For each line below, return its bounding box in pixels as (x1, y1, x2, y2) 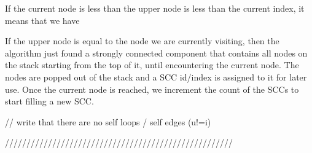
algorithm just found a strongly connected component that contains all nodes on (5, 46, 308, 59)
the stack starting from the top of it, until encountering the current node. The (5, 58, 299, 71)
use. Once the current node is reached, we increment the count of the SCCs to (5, 82, 299, 95)
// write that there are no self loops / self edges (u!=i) (5, 115, 211, 128)
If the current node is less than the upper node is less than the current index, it (5, 2, 305, 14)
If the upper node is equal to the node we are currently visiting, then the (5, 34, 279, 47)
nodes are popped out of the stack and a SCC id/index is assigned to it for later (5, 70, 307, 83)
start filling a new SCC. (5, 95, 94, 108)
